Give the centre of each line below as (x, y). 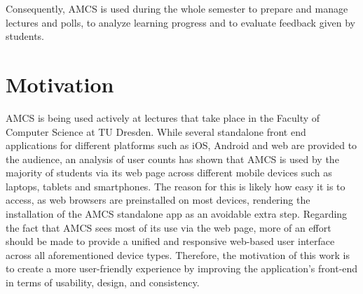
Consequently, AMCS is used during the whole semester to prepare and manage (177, 8)
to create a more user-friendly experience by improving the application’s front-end (182, 268)
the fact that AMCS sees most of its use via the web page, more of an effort (169, 227)
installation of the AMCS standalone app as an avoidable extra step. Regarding (177, 214)
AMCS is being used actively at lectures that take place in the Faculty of (163, 117)
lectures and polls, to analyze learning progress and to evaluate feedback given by (181, 22)
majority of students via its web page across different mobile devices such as (169, 173)
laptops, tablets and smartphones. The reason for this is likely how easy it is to (176, 186)
